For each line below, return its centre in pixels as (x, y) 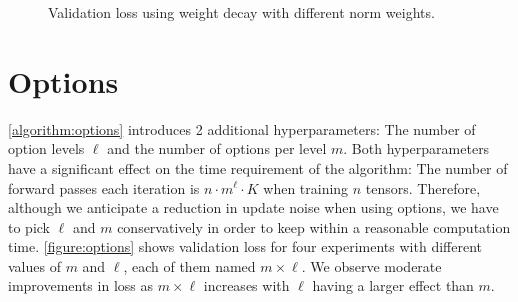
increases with (246, 285)
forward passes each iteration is (104, 187)
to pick (29, 226)
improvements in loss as (80, 285)
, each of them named (189, 265)
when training (306, 187)
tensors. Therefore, (423, 187)
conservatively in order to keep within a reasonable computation (314, 226)
